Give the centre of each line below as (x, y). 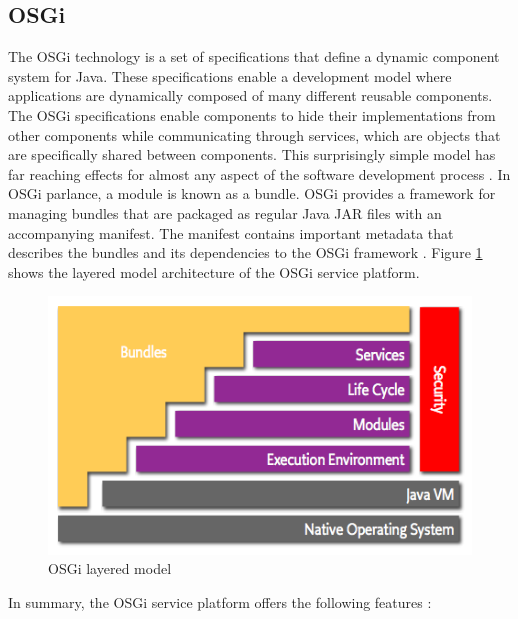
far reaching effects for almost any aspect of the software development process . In (259, 173)
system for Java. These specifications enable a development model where (230, 75)
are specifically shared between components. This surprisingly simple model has (252, 154)
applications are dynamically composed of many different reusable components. (250, 95)
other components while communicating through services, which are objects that (254, 134)
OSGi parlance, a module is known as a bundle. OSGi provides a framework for (252, 193)
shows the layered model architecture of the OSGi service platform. (214, 271)
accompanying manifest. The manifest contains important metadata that (231, 232)
